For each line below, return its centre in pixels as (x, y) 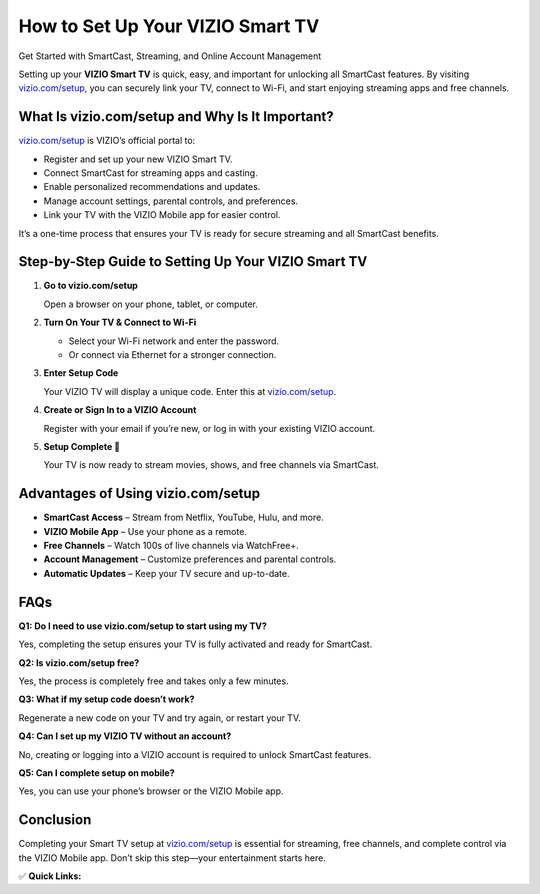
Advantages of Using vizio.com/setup (139, 493)
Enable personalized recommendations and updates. (152, 187)
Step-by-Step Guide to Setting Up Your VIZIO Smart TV (193, 261)
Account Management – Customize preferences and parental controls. (190, 559)
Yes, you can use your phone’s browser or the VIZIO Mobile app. (151, 791)
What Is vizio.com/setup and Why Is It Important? (176, 116)
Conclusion (55, 820)
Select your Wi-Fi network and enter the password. (174, 341)
